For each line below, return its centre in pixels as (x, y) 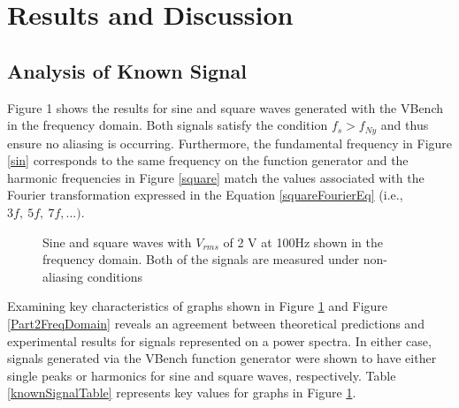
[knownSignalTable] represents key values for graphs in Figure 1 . (182, 393)
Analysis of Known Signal (127, 70)
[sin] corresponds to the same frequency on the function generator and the (208, 160)
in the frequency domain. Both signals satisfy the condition (168, 125)
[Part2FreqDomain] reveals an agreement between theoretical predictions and (216, 323)
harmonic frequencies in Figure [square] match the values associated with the (216, 177)
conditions (115, 276)
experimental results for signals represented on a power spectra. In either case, (219, 340)
